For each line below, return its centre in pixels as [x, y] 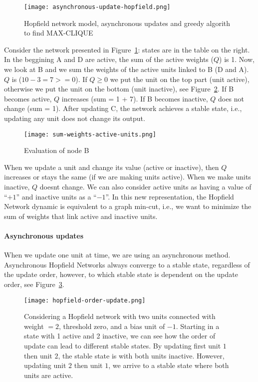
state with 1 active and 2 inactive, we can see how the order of [120, 336]
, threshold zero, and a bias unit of [112, 326]
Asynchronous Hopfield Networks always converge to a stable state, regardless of [127, 264]
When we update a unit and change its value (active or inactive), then [112, 167]
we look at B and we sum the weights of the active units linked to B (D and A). [127, 69]
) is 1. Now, [237, 59]
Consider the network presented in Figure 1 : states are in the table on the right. [127, 49]
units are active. [49, 375]
